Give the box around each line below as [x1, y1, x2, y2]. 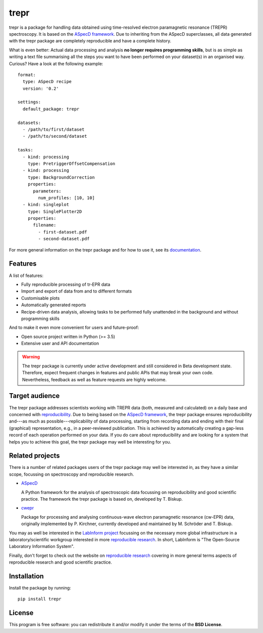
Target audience [9, 392, 60, 400]
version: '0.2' [22, 85, 59, 91]
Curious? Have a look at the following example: [9, 61, 103, 66]
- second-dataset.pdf [38, 236, 90, 242]
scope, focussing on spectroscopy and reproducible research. [9, 471, 134, 477]
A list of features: [9, 273, 44, 278]
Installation [9, 572, 44, 580]
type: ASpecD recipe [22, 79, 72, 84]
